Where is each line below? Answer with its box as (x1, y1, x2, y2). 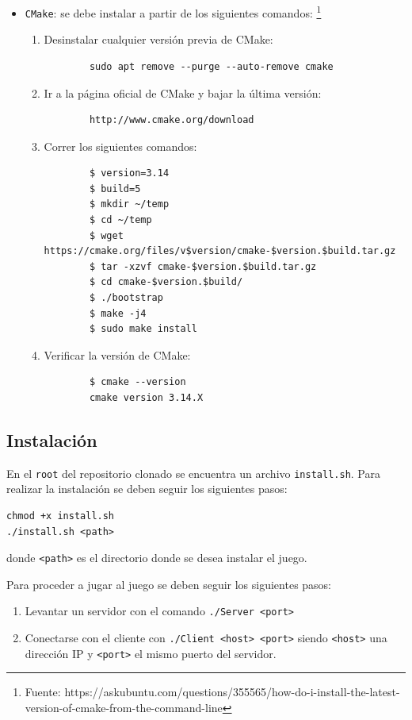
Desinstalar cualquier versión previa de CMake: (44, 31, 273, 48)
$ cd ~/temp (89, 214, 152, 226)
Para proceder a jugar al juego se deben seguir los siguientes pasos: (6, 576, 332, 592)
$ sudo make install (89, 323, 197, 335)
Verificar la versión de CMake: (44, 346, 191, 363)
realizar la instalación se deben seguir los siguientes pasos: (6, 480, 288, 497)
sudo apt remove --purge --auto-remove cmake (89, 60, 334, 72)
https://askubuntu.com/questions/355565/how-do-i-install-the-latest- (64, 683, 400, 700)
